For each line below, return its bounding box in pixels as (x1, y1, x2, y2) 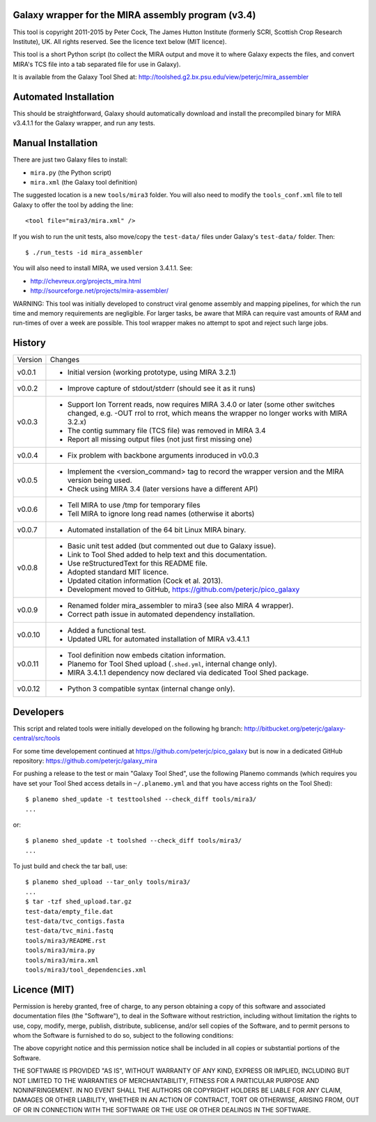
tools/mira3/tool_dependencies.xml (25, 965, 147, 974)
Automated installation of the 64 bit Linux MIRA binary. (67, 525, 246, 535)
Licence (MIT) (13, 983, 75, 995)
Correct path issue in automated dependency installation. (67, 609, 256, 619)
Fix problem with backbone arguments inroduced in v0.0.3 (67, 451, 259, 460)
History (13, 337, 47, 349)
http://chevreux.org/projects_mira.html (30, 276, 141, 285)
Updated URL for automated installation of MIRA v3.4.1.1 (67, 634, 250, 644)
